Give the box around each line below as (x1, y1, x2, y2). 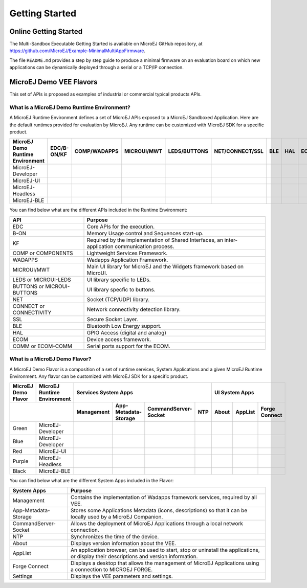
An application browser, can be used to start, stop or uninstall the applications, (71, 546, 260, 553)
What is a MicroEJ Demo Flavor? (9, 355, 92, 363)
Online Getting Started (9, 27, 83, 36)
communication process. (115, 243, 174, 250)
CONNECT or (12, 302, 45, 309)
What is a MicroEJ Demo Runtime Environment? (9, 104, 130, 111)
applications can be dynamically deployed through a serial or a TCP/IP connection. (9, 64, 184, 71)
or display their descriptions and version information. (71, 553, 198, 560)
